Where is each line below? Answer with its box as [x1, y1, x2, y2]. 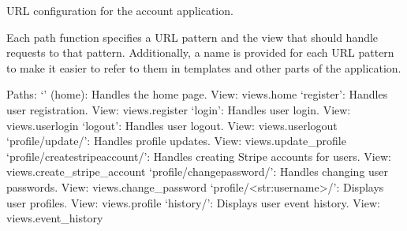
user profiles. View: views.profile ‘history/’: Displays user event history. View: [6, 194, 380, 211]
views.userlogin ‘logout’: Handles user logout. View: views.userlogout [6, 117, 338, 133]
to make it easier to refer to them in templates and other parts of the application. [6, 59, 401, 76]
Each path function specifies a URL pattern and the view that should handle [6, 28, 379, 45]
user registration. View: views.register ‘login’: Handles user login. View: [6, 101, 351, 117]
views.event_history [6, 210, 103, 226]
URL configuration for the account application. [6, 2, 233, 18]
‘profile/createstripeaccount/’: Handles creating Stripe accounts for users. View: [6, 147, 391, 164]
